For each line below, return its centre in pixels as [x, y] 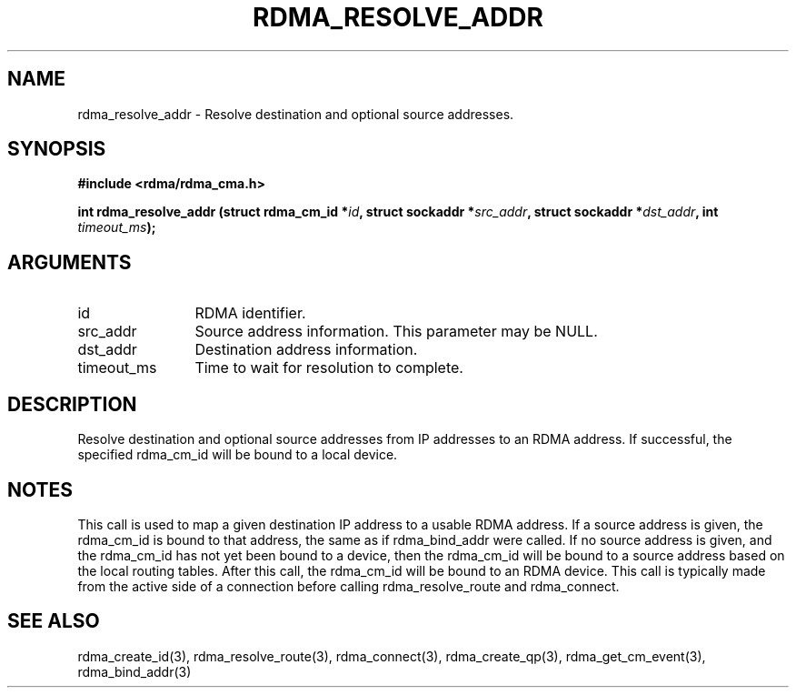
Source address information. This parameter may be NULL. [396, 332]
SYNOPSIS [57, 149]
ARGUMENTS [70, 262]
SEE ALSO [54, 621]
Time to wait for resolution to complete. [329, 368]
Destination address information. [306, 350]
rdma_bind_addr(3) [134, 671]
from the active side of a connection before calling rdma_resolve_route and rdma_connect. [348, 586]
